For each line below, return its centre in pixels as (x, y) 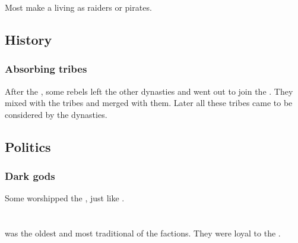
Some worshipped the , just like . (65, 198)
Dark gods (30, 176)
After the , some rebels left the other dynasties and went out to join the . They (149, 91)
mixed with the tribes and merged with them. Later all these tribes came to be (149, 103)
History (28, 39)
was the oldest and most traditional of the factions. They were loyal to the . (143, 233)
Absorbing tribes (46, 69)
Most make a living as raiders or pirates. (78, 7)
